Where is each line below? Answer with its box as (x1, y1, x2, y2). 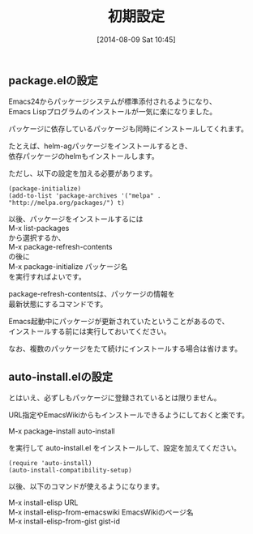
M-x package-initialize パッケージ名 (8, 262, 128, 271)
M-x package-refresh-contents (8, 242, 113, 252)
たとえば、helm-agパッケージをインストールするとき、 (8, 141, 192, 151)
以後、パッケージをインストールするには (8, 214, 144, 224)
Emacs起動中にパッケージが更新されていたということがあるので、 (8, 317, 229, 327)
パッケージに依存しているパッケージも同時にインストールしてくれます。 (8, 124, 249, 134)
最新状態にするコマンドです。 (8, 299, 108, 309)
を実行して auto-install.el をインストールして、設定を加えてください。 (8, 443, 242, 453)
